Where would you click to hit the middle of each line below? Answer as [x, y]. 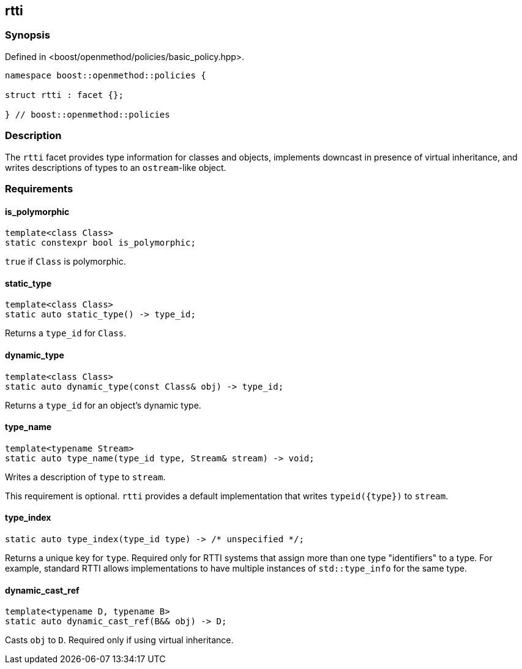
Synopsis [28, 35]
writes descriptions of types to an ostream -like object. [116, 167]
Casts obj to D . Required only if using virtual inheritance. [119, 640]
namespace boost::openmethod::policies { [106, 75]
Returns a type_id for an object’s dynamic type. [103, 405]
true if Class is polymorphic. [65, 262]
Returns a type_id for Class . [66, 333]
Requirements [39, 188]
